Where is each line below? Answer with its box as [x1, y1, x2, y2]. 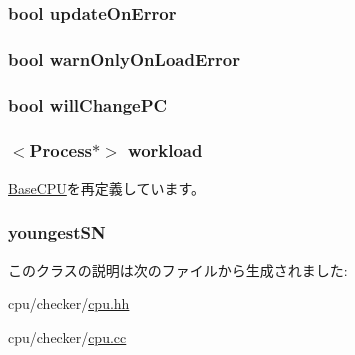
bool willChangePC [8, 92, 168, 117]
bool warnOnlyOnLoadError [8, 46, 240, 71]
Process [29, 138, 92, 163]
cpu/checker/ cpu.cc [8, 326, 127, 347]
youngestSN [8, 220, 106, 245]
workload [128, 138, 203, 163]
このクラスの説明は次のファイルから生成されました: [8, 259, 348, 280]
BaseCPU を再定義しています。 [8, 177, 205, 198]
